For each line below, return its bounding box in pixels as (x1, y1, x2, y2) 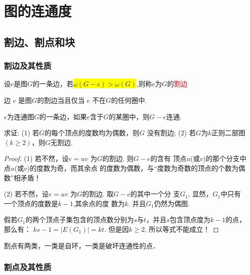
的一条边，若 (32, 79, 74, 89)
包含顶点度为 (169, 214, 210, 225)
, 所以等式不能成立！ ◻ (145, 224, 219, 234)
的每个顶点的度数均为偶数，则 (44, 128, 140, 138)
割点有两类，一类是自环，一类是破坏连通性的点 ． (4, 240, 160, 250)
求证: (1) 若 (4, 128, 40, 138)
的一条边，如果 (39, 111, 87, 121)
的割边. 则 (102, 153, 134, 163)
